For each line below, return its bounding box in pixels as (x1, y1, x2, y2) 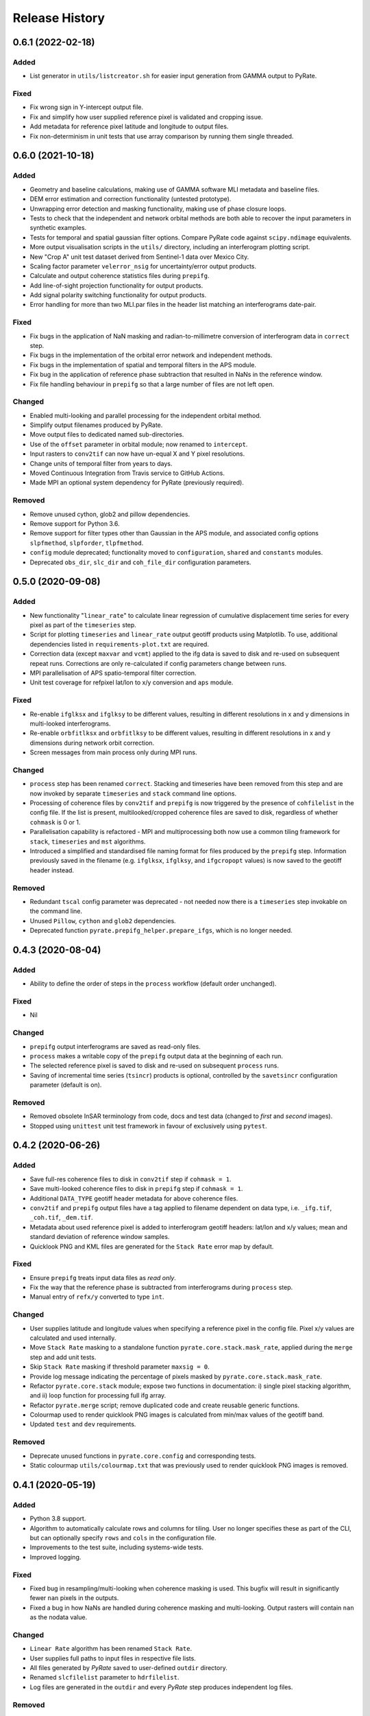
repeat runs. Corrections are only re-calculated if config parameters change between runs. (29, 659, 287, 667)
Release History (12, 10, 106, 25)
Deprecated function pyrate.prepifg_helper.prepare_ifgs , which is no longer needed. (29, 927, 293, 935)
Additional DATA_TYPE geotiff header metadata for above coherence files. (29, 1194, 238, 1203)
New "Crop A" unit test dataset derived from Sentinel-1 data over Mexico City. (29, 253, 249, 261)
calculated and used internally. (29, 1334, 116, 1342)
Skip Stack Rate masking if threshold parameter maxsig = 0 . (29, 1363, 210, 1371)
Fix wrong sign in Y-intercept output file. (29, 103, 144, 111)
